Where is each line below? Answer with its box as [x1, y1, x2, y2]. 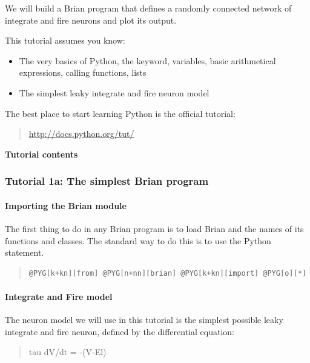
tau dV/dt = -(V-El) [28, 345, 107, 358]
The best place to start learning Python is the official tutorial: [5, 107, 236, 119]
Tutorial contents [5, 147, 78, 160]
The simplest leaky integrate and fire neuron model [19, 86, 209, 99]
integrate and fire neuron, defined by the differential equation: [5, 325, 234, 338]
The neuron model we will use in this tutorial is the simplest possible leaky [5, 313, 283, 326]
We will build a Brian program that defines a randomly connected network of [5, 2, 292, 14]
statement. [5, 246, 44, 259]
